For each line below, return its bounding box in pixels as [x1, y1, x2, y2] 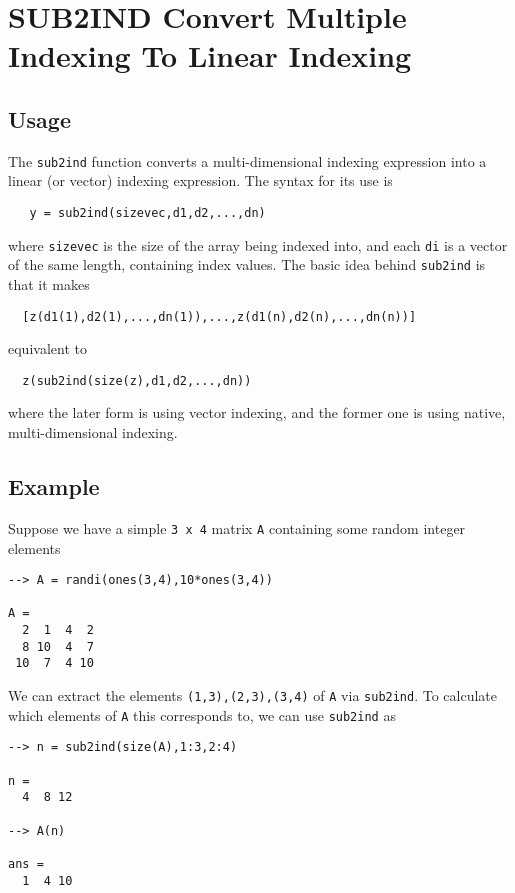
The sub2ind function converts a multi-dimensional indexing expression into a [8, 150, 487, 171]
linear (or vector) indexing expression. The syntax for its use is [8, 170, 393, 191]
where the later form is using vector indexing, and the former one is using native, [8, 402, 506, 423]
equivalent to [8, 338, 87, 359]
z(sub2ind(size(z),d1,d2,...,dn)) [22, 373, 252, 388]
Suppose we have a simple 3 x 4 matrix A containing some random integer [8, 517, 466, 538]
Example [8, 471, 100, 502]
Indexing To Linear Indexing [8, 35, 412, 76]
